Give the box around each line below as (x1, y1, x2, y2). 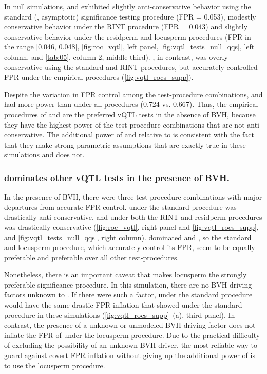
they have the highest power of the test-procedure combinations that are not (4, 119, 245, 130)
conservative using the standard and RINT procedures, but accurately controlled (4, 61, 258, 72)
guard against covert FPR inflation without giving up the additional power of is (4, 350, 255, 361)
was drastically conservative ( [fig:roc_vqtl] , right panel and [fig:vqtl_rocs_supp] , (4, 221, 259, 232)
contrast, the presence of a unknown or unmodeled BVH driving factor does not (4, 319, 256, 330)
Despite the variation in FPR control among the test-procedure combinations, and (4, 88, 263, 99)
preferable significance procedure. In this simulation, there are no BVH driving (4, 279, 252, 290)
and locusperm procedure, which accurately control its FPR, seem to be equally (4, 242, 255, 253)
